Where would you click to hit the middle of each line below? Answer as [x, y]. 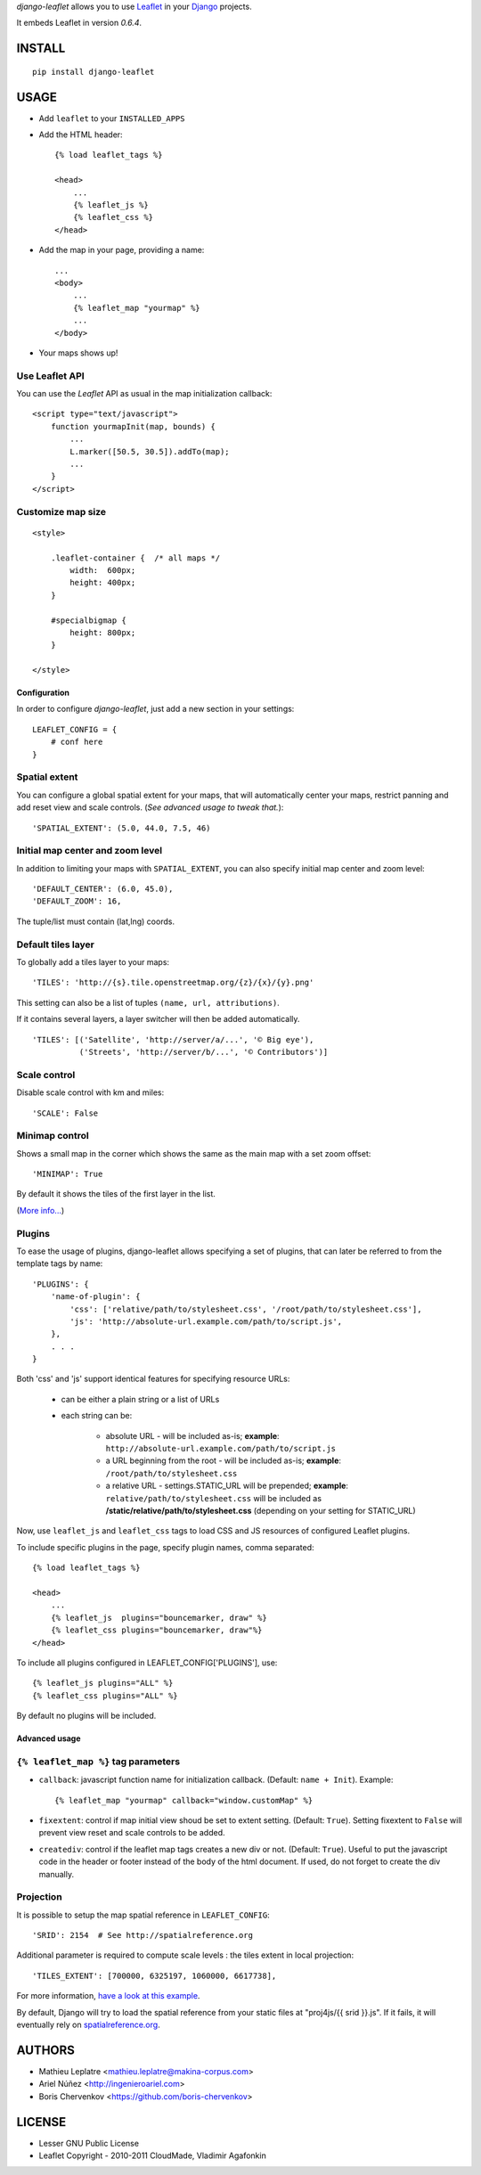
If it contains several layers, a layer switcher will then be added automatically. [158, 1019]
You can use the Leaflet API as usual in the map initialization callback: [144, 394]
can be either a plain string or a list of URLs [140, 1399]
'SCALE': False [65, 1113]
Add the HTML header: [81, 135]
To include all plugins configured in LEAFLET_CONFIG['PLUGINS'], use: [147, 1663]
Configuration [43, 693]
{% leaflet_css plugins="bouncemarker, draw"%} [156, 1630]
